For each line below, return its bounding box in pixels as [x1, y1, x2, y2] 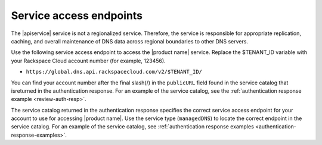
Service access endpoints [11, 9, 143, 22]
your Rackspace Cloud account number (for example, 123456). [11, 57, 166, 64]
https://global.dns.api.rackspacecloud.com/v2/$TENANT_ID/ [26, 68, 203, 75]
